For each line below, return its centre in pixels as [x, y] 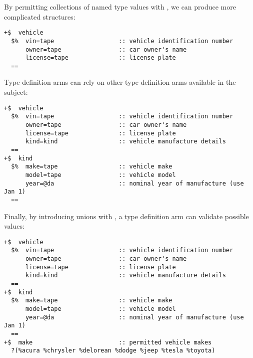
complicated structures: [40, 16]
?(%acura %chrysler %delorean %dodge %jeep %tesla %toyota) [113, 351]
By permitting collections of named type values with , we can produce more [120, 7]
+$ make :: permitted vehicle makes [108, 342]
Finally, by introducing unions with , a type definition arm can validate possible [126, 216]
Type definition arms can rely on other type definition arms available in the [120, 82]
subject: [16, 92]
